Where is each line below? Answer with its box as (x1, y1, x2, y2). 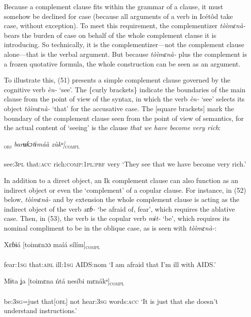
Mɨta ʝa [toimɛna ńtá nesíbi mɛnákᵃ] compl (4, 275, 125, 287)
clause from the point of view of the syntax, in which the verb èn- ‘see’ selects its (4, 94, 245, 104)
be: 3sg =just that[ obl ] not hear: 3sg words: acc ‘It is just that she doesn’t (4, 296, 219, 306)
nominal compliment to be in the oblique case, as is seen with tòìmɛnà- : (4, 223, 217, 233)
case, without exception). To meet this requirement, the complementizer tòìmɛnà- (4, 20, 246, 31)
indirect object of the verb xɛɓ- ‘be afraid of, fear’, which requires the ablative (4, 203, 235, 214)
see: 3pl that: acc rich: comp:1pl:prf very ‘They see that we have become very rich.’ (4, 159, 246, 169)
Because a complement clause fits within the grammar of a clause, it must (4, 1, 223, 11)
